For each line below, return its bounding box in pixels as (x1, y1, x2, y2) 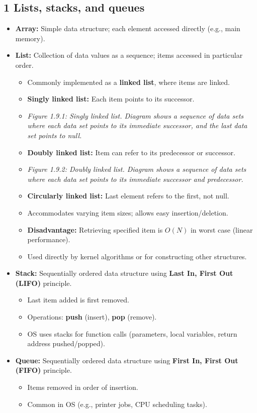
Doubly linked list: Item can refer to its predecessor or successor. (27, 147, 235, 157)
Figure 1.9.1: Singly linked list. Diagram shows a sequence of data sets (27, 110, 244, 121)
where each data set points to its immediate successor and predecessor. (27, 173, 243, 184)
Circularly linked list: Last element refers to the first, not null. (27, 190, 229, 201)
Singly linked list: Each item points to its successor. (27, 93, 195, 104)
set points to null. (27, 130, 82, 140)
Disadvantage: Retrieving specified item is (27, 224, 163, 235)
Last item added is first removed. (27, 294, 129, 305)
